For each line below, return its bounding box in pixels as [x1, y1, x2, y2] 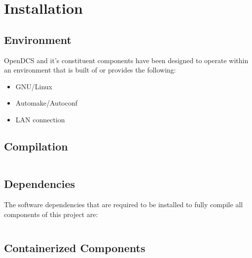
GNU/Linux [15, 81, 52, 91]
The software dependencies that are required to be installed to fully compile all [4, 199, 243, 209]
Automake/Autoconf [15, 98, 78, 108]
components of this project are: [4, 209, 98, 219]
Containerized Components [4, 240, 145, 255]
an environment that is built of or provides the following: [4, 65, 176, 75]
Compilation [4, 138, 68, 153]
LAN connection [15, 114, 65, 124]
